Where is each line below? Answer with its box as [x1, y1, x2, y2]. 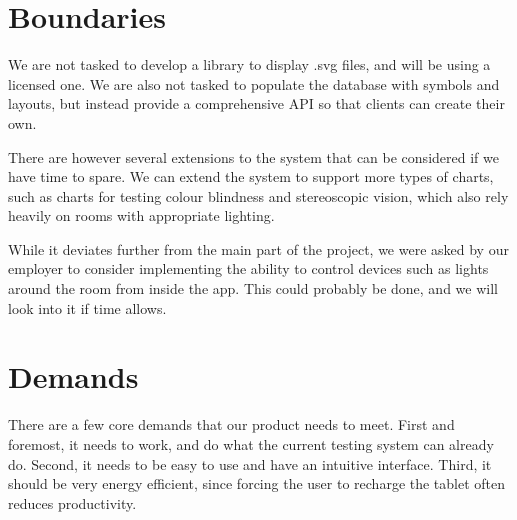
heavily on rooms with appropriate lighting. [8, 205, 275, 226]
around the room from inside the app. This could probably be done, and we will [8, 278, 498, 299]
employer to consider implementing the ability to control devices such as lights [8, 258, 489, 279]
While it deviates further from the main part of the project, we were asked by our [8, 238, 509, 259]
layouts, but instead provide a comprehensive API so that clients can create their [8, 93, 505, 114]
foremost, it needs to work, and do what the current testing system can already [8, 433, 494, 454]
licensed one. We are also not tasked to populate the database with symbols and [8, 73, 500, 94]
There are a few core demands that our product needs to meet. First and [8, 414, 455, 435]
